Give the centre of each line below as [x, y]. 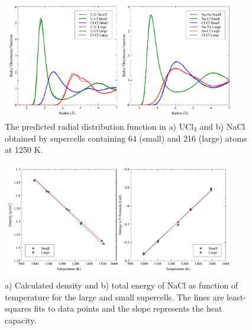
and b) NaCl [222, 126]
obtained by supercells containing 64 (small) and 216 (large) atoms [126, 138]
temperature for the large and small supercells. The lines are [114, 297]
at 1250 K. [24, 150]
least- [236, 297]
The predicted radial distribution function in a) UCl [99, 126]
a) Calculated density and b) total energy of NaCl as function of [122, 285]
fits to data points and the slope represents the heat [128, 308]
